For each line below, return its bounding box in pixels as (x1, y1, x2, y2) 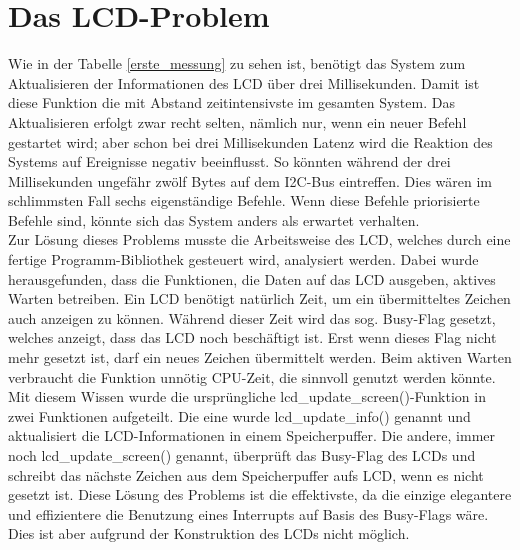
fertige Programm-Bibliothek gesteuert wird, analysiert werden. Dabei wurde (8, 249, 479, 270)
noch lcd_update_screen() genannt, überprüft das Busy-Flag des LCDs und (8, 445, 476, 465)
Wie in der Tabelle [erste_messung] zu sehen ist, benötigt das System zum (8, 53, 466, 74)
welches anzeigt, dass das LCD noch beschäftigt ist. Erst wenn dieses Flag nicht (8, 327, 497, 348)
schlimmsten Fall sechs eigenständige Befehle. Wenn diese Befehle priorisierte (8, 190, 480, 211)
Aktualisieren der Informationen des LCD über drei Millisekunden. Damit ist (8, 72, 480, 93)
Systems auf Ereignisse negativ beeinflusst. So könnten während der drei (8, 151, 451, 172)
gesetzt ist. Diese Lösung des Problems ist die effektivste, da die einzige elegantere (8, 484, 512, 505)
